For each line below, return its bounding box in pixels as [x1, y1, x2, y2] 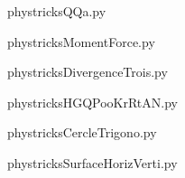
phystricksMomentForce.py [7, 32, 155, 51]
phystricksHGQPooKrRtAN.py [7, 92, 178, 111]
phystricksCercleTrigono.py [7, 123, 157, 142]
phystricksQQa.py [7, 2, 106, 20]
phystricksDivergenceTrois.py [7, 62, 168, 81]
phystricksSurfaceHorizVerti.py [7, 153, 178, 172]
